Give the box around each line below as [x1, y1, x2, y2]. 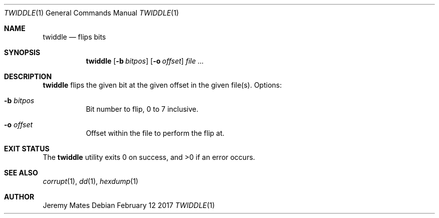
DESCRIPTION [4, 72, 52, 81]
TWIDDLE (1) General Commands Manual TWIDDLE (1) [4, 9, 179, 17]
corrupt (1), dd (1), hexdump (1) [43, 177, 138, 185]
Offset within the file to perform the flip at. [86, 129, 225, 137]
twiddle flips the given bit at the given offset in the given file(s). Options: [43, 81, 282, 89]
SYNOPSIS [4, 48, 41, 57]
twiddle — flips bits [43, 33, 106, 41]
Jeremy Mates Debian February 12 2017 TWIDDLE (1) [43, 201, 215, 209]
